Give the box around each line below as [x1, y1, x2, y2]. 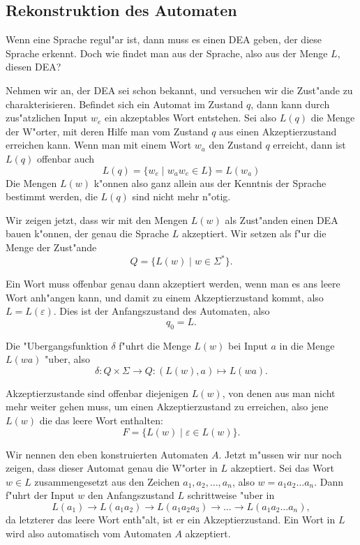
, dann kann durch [250, 96, 330, 111]
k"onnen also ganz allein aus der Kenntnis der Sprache [93, 175, 327, 190]
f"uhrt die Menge [119, 338, 191, 352]
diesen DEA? [6, 59, 61, 74]
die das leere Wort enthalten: [39, 412, 163, 427]
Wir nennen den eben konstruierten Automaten [6, 447, 209, 461]
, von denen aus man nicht [222, 385, 336, 400]
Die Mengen [6, 175, 57, 190]
